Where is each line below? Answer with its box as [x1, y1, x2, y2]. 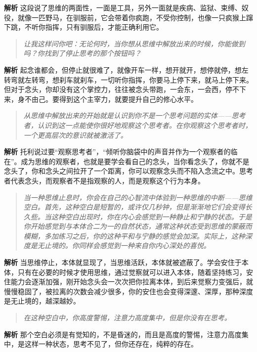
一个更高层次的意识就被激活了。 [23, 130, 128, 140]
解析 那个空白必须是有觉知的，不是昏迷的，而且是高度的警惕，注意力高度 [4, 329, 242, 339]
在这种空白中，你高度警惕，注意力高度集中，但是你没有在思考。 [23, 312, 231, 323]
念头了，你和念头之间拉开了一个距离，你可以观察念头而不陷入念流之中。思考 [4, 166, 253, 176]
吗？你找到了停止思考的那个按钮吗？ [23, 48, 141, 58]
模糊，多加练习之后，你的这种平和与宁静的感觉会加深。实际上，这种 [23, 230, 245, 241]
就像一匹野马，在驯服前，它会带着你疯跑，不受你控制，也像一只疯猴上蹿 [17, 12, 253, 22]
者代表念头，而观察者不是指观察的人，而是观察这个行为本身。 [4, 175, 205, 185]
